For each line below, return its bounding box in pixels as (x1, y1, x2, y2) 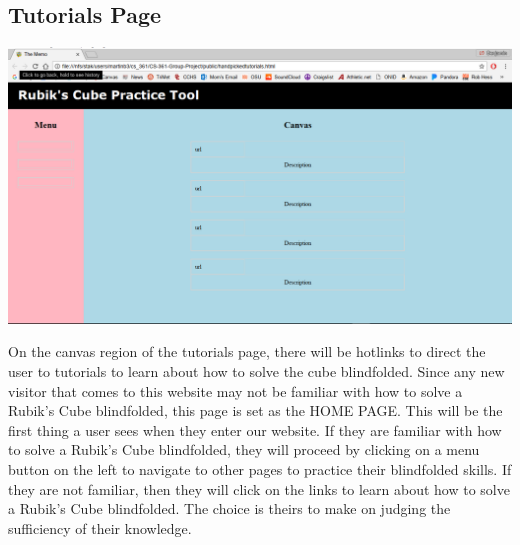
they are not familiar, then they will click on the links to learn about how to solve (8, 478, 510, 499)
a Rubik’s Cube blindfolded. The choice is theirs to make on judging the (8, 498, 451, 519)
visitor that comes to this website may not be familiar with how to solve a (8, 380, 463, 401)
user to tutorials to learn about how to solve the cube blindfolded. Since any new (8, 361, 505, 381)
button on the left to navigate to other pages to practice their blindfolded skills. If (8, 458, 512, 479)
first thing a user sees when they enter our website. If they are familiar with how (8, 419, 502, 440)
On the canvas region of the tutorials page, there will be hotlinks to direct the (8, 341, 486, 362)
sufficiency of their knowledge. (8, 517, 192, 538)
